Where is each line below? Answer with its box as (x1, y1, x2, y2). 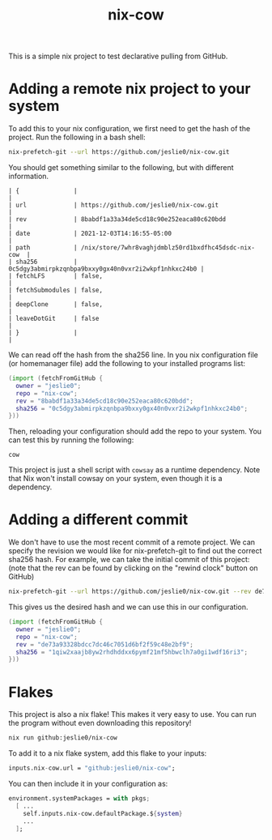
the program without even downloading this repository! (8, 718, 192, 728)
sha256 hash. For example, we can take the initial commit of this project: (8, 555, 250, 565)
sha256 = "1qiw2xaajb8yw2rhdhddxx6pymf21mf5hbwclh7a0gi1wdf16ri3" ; (15, 648, 249, 656)
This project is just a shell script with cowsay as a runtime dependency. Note (8, 465, 261, 475)
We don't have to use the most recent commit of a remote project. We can (8, 537, 256, 548)
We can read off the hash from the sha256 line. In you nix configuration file (8, 350, 259, 360)
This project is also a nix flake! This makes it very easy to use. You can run (8, 710, 257, 719)
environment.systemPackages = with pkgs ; (8, 795, 151, 803)
